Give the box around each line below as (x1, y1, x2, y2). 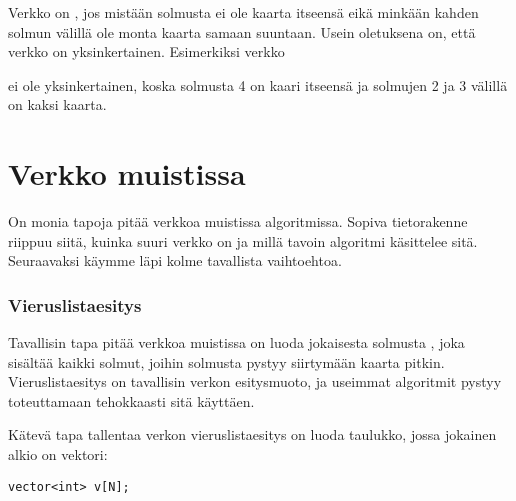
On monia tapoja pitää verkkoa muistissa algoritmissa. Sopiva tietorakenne (8, 211, 468, 232)
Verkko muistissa (8, 153, 246, 194)
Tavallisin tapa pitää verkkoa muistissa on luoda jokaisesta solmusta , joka (8, 332, 465, 353)
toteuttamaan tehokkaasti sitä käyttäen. (8, 390, 255, 411)
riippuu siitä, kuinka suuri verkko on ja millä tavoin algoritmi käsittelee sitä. (8, 230, 478, 251)
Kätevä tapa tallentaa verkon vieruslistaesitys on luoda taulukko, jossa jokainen (8, 424, 497, 445)
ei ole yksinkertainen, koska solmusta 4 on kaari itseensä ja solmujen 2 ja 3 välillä (8, 74, 508, 95)
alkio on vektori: (8, 444, 108, 465)
